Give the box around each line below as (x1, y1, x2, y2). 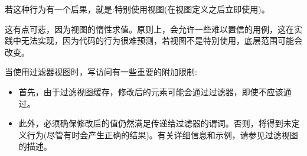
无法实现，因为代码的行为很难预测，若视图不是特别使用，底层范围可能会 (21, 34, 302, 47)
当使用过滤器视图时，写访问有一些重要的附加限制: (5, 66, 197, 78)
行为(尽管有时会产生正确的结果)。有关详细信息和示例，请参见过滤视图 (27, 128, 298, 141)
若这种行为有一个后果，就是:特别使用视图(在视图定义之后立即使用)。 (5, 3, 270, 15)
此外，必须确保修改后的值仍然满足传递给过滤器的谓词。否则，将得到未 (18, 117, 292, 129)
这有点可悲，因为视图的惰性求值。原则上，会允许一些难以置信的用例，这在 (5, 22, 294, 35)
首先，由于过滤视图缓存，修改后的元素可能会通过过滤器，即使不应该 (18, 85, 283, 97)
